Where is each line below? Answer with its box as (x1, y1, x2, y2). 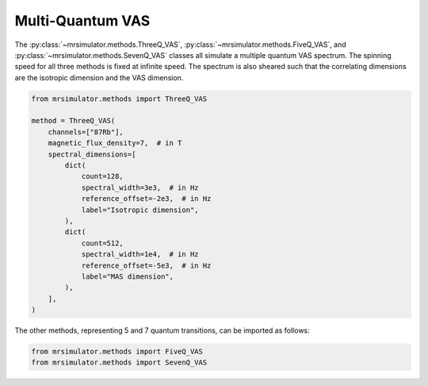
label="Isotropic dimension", (81, 205, 199, 214)
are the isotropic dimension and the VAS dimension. (14, 72, 184, 83)
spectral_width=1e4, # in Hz (81, 250, 199, 259)
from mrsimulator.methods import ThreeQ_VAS (31, 94, 208, 103)
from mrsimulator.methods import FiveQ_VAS (31, 347, 204, 357)
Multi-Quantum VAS (14, 12, 151, 29)
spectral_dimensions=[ (48, 149, 136, 159)
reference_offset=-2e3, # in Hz (81, 195, 212, 203)
